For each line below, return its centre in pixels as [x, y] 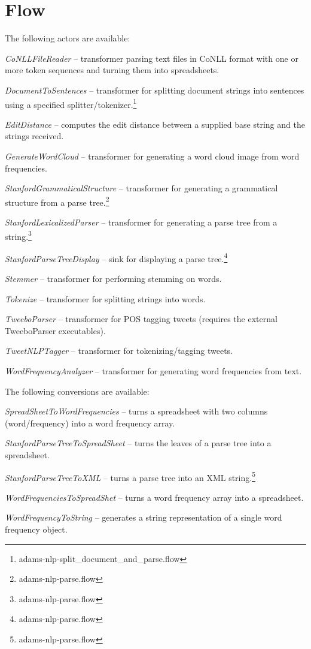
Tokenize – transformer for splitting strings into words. [105, 298]
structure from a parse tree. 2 [57, 201]
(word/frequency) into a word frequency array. [90, 423]
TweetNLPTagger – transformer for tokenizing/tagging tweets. [119, 351]
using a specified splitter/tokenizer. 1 [71, 103]
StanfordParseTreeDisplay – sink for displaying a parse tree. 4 [116, 257]
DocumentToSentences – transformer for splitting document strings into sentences [155, 90]
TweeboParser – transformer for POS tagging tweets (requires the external [141, 319]
